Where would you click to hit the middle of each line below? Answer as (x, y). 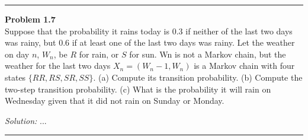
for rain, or (99, 54)
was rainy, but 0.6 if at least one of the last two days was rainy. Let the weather (150, 42)
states (15, 77)
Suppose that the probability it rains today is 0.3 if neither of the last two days (149, 31)
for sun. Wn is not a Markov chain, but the (208, 54)
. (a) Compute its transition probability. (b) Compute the (198, 77)
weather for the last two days (58, 66)
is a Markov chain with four (244, 66)
